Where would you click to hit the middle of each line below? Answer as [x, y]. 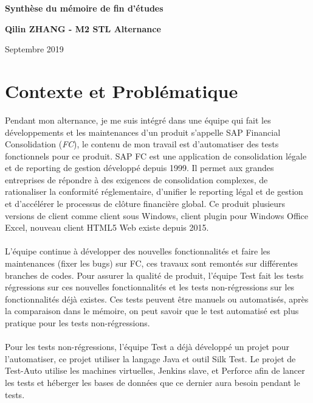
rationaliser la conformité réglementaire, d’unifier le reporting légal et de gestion [154, 191]
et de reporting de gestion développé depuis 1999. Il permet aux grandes [139, 168]
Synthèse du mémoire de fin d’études [84, 8]
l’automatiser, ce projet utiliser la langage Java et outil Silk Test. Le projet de [150, 358]
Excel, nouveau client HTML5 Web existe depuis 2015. [107, 227]
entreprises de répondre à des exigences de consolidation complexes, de [136, 179]
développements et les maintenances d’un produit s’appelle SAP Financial [143, 132]
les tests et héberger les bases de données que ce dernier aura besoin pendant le [153, 382]
